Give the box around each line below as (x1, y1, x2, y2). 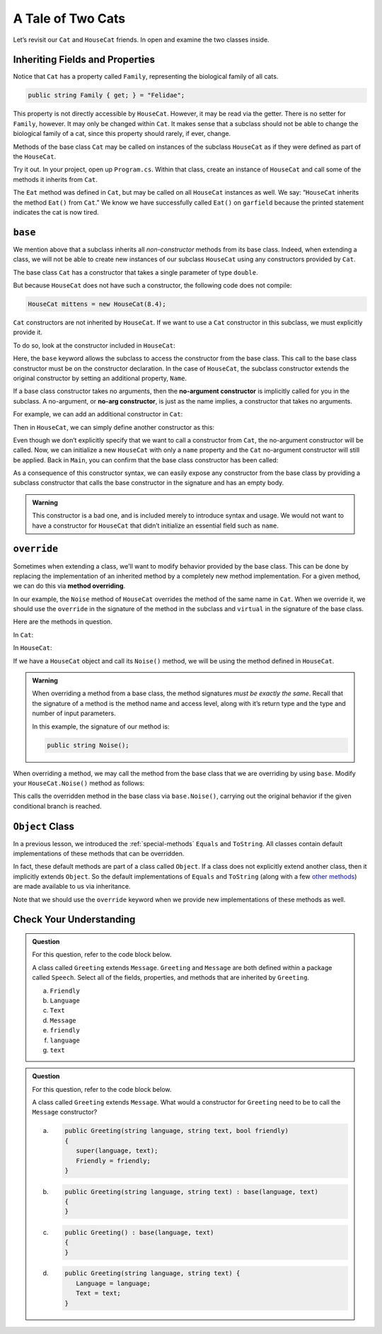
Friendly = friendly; (75, 1156, 151, 1165)
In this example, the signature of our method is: (32, 722, 170, 731)
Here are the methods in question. (13, 617, 112, 626)
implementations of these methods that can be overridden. (13, 850, 185, 858)
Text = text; (75, 1289, 122, 1297)
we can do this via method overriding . (13, 581, 126, 591)
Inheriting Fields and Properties (13, 54, 156, 66)
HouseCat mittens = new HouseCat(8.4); (28, 300, 166, 308)
